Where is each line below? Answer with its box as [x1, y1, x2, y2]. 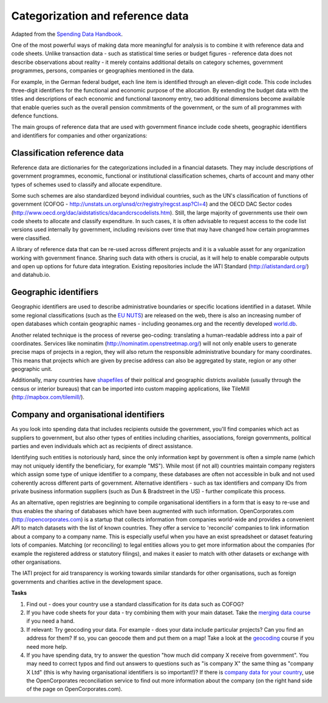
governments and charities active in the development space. [11, 578, 163, 585]
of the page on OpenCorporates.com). [26, 685, 123, 693]
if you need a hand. [26, 617, 75, 625]
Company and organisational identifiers [11, 409, 165, 420]
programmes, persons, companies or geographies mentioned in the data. [11, 67, 194, 74]
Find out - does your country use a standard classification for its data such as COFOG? [26, 600, 244, 608]
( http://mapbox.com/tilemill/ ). [11, 393, 85, 401]
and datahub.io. [11, 271, 51, 279]
